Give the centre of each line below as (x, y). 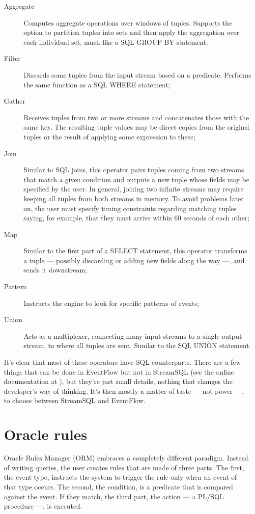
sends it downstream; (55, 270)
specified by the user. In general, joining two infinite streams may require (134, 189)
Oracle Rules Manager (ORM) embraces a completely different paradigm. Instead (127, 458)
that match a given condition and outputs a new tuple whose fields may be (137, 179)
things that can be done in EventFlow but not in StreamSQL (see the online (119, 371)
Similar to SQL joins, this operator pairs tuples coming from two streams (134, 170)
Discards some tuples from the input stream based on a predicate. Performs (138, 74)
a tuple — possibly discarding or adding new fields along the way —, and (134, 260)
